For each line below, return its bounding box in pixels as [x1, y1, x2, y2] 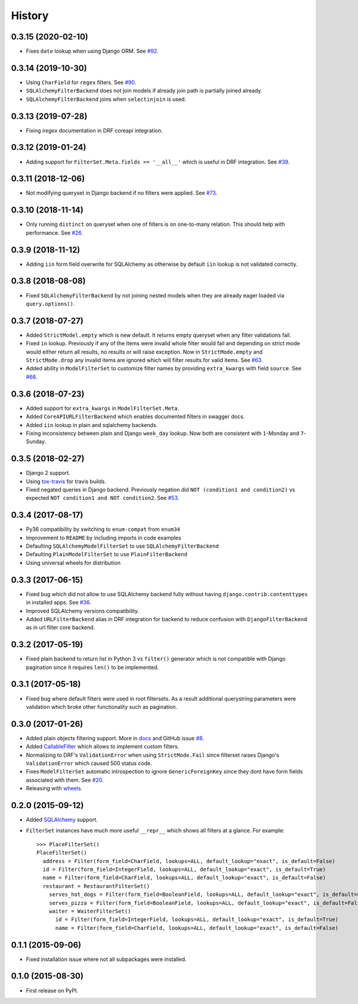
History [11, 9, 49, 22]
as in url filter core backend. [26, 624, 95, 631]
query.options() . [26, 300, 75, 307]
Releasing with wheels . [26, 785, 83, 792]
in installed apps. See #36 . [26, 599, 92, 606]
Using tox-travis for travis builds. [26, 478, 107, 485]
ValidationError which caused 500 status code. [26, 759, 152, 767]
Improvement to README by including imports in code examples [26, 534, 181, 541]
